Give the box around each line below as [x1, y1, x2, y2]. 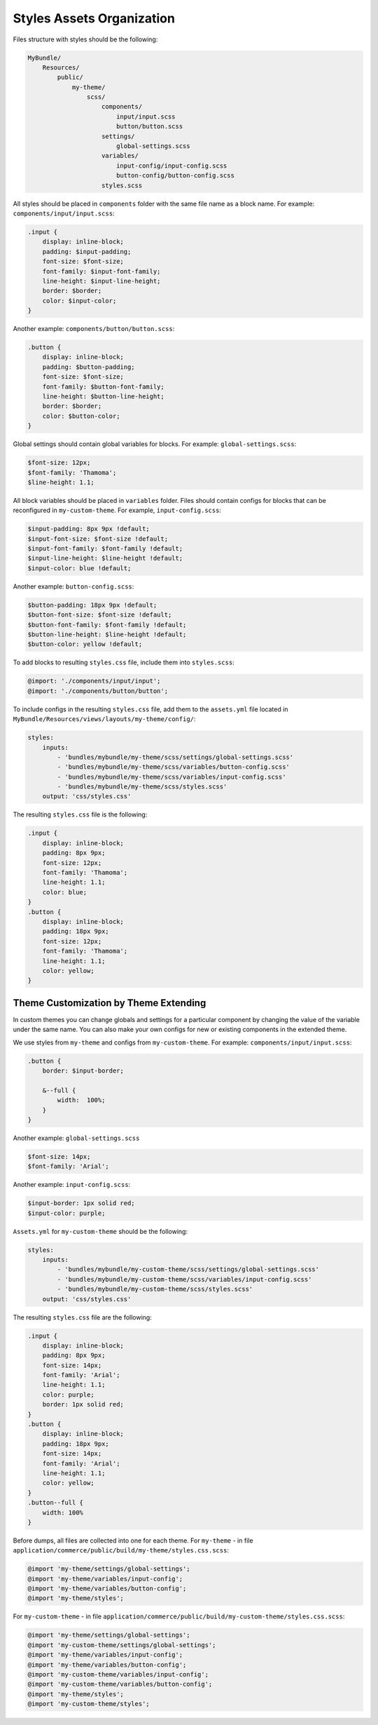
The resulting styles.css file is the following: [13, 810, 148, 819]
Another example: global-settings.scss [13, 1134, 140, 1142]
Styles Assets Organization [13, 11, 175, 26]
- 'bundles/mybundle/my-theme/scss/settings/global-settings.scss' [57, 753, 294, 761]
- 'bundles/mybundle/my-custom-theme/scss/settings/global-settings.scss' [57, 1266, 320, 1273]
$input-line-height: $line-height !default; [27, 554, 183, 563]
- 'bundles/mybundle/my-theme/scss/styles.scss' [57, 783, 227, 791]
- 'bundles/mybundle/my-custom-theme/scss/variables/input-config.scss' [57, 1275, 312, 1283]
